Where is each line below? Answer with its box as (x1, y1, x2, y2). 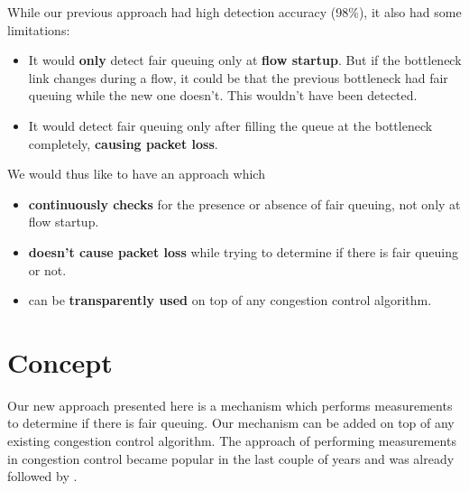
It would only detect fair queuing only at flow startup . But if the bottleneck (28, 51, 462, 69)
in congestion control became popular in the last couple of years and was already (7, 449, 455, 468)
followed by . (7, 467, 78, 486)
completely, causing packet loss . (28, 134, 218, 153)
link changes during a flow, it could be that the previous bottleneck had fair (28, 68, 448, 87)
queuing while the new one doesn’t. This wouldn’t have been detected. (28, 86, 418, 105)
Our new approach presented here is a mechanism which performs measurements (7, 395, 453, 414)
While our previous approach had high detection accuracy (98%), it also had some (7, 3, 462, 21)
